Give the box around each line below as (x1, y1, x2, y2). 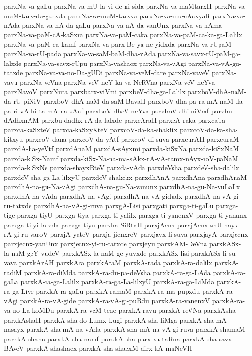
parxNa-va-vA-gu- (188, 58, 242, 68)
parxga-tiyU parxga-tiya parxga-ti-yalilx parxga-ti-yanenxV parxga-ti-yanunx (17, 210, 247, 220)
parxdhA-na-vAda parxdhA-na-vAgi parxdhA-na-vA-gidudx (4, 191, 183, 201)
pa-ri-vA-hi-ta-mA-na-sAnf (4, 105, 83, 115)
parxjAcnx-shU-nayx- (177, 219, 241, 229)
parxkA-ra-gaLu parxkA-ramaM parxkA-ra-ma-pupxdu (36, 286, 200, 296)
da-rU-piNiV (4, 96, 41, 106)
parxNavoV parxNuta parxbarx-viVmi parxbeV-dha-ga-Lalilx (4, 86, 186, 97)
